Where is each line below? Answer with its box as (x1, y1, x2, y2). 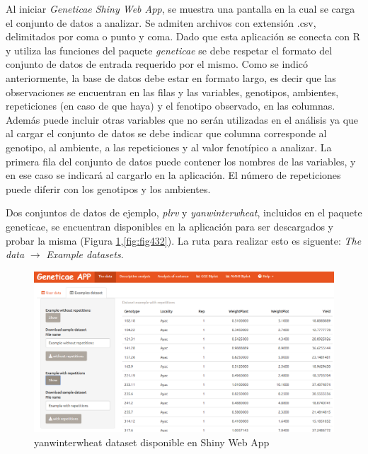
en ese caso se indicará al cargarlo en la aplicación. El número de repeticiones (6, 168, 341, 182)
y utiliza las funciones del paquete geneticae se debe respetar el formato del (6, 42, 333, 57)
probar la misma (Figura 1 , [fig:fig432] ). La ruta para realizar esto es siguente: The (6, 233, 362, 248)
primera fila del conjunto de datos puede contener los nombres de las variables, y (6, 153, 356, 168)
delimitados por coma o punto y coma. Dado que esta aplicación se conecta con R (6, 29, 361, 44)
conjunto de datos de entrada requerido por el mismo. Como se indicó (6, 57, 308, 71)
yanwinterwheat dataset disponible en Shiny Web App (34, 434, 270, 449)
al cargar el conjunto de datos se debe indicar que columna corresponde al (6, 126, 327, 141)
